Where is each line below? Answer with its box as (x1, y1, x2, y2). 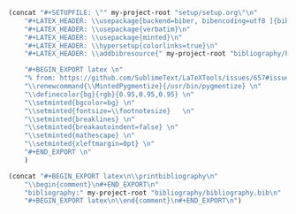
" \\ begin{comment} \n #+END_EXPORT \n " (24, 180, 160, 189)
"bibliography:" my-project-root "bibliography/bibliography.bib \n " (24, 188, 282, 197)
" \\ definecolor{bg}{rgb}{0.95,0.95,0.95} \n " (24, 89, 195, 99)
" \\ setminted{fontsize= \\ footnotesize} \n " (24, 106, 195, 115)
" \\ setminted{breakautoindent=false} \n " (24, 123, 178, 132)
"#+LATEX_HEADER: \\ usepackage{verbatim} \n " (24, 25, 191, 34)
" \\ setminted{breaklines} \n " (24, 115, 136, 124)
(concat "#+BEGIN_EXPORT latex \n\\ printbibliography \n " (8, 172, 218, 180)
